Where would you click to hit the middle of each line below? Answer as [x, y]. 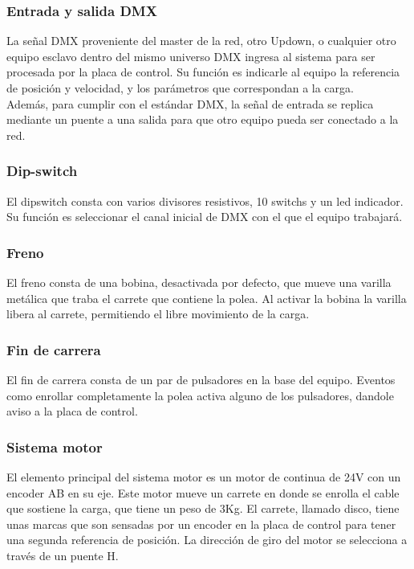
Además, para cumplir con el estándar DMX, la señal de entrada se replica [190, 103]
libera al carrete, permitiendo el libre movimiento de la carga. [158, 314]
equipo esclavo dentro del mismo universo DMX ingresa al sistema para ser [191, 56]
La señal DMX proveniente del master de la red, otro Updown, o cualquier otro [201, 41]
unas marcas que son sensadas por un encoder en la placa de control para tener [201, 524]
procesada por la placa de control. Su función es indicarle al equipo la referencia [203, 72]
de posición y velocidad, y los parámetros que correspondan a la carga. [180, 88]
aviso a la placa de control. [72, 411]
